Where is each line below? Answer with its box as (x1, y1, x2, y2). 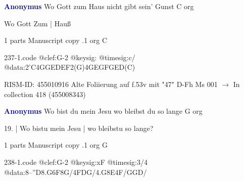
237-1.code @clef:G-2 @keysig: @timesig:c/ (4, 52, 135, 62)
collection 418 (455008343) (4, 88, 86, 99)
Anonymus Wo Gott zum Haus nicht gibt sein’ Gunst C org (4, 1, 194, 11)
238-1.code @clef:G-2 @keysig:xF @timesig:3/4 (4, 156, 148, 167)
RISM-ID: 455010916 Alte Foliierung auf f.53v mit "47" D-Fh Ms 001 (4, 78, 218, 89)
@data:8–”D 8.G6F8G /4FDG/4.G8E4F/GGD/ (4, 166, 147, 177)
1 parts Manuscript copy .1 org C (4, 35, 108, 46)
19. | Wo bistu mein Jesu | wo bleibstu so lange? (4, 122, 154, 133)
